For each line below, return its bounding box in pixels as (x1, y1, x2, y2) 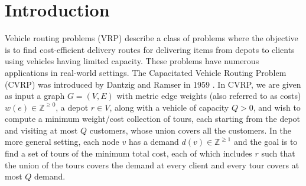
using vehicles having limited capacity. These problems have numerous (5, 55, 259, 67)
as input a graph (5, 89, 65, 102)
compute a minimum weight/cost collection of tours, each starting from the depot (5, 112, 301, 125)
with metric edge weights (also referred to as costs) (116, 89, 301, 102)
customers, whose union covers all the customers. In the (89, 124, 292, 136)
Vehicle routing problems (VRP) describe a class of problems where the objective (5, 32, 298, 44)
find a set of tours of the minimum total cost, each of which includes (5, 147, 252, 160)
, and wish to (253, 101, 301, 113)
